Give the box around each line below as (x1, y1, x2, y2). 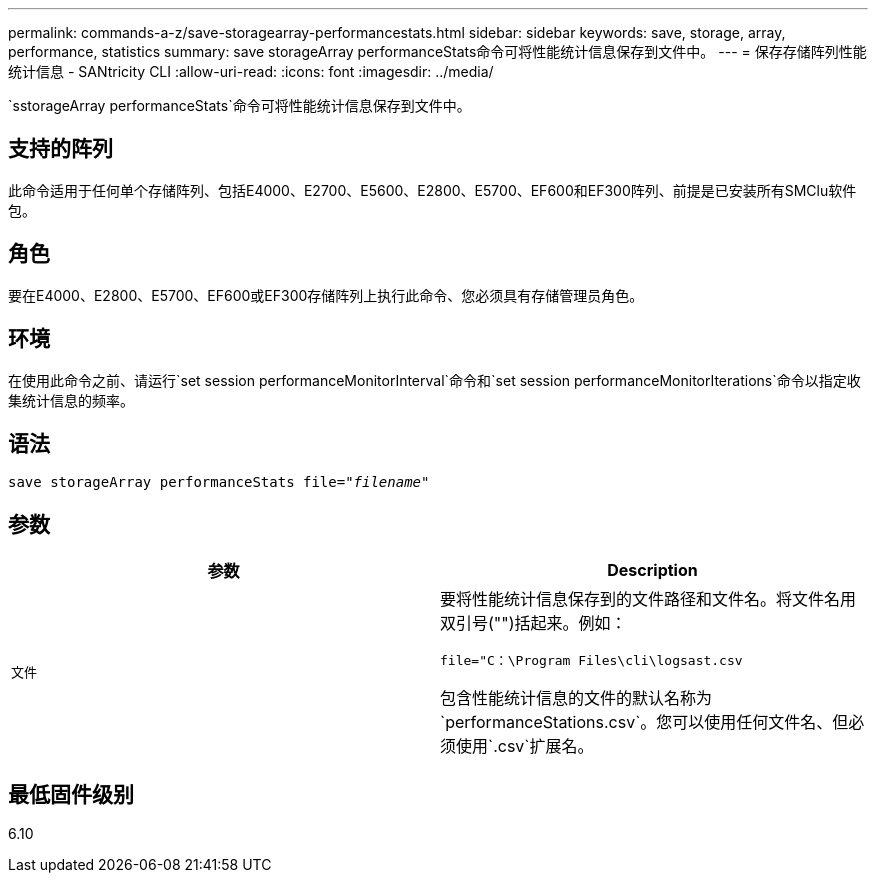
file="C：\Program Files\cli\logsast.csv (440, 653, 743, 669)
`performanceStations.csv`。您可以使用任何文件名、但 (440, 712, 849, 733)
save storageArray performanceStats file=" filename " (8, 474, 430, 491)
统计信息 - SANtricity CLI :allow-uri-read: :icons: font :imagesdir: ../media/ (8, 63, 494, 80)
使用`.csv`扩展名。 (456, 736, 594, 757)
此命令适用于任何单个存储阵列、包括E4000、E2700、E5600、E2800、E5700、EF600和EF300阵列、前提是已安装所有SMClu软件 (8, 181, 857, 199)
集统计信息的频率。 (8, 391, 134, 409)
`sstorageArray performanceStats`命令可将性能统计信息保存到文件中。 (8, 97, 471, 114)
